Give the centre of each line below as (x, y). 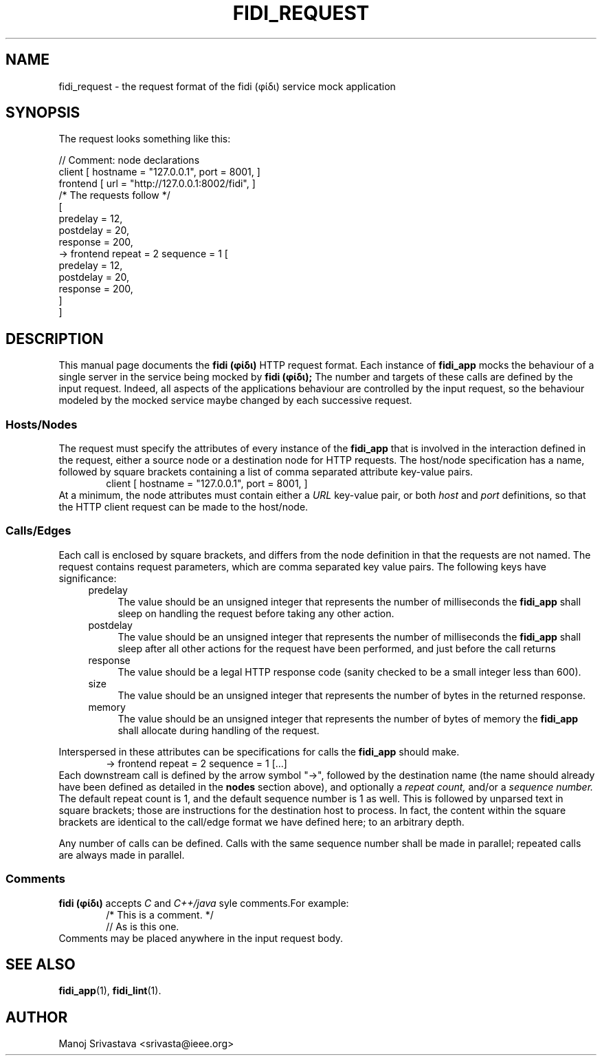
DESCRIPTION (55, 339)
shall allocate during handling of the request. (219, 730)
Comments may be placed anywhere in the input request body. (201, 938)
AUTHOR (37, 1017)
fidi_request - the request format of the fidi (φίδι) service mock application (227, 86)
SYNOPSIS (43, 113)
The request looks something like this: (145, 139)
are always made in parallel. (122, 855)
